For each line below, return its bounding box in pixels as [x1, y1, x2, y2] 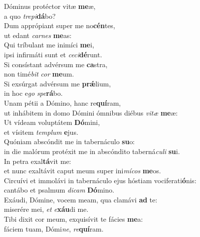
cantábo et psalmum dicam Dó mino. [4, 185, 114, 195]
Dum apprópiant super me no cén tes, [4, 20, 115, 31]
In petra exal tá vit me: [4, 156, 71, 166]
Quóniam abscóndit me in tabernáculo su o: [4, 136, 135, 147]
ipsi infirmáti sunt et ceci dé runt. [4, 49, 102, 59]
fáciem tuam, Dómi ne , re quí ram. [4, 223, 104, 234]
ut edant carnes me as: [4, 30, 72, 40]
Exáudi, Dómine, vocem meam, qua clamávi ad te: [4, 194, 158, 204]
